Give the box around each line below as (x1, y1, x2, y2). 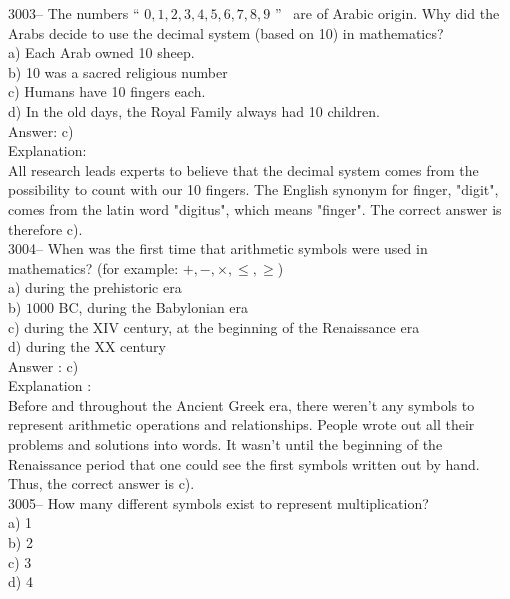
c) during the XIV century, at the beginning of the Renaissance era (8, 316, 420, 337)
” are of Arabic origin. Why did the (274, 3, 500, 23)
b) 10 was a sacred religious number (8, 61, 228, 82)
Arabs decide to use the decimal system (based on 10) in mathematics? (8, 22, 444, 43)
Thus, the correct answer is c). (8, 473, 195, 494)
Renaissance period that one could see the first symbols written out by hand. (8, 453, 480, 474)
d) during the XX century (8, 336, 166, 357)
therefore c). (8, 218, 83, 239)
